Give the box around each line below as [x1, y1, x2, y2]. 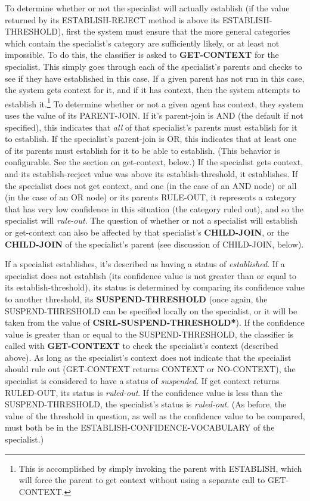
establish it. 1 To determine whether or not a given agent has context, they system [5, 95, 303, 110]
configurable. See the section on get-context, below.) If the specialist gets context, [5, 156, 303, 168]
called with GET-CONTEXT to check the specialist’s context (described [5, 339, 278, 352]
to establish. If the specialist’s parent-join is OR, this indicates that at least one [5, 132, 296, 145]
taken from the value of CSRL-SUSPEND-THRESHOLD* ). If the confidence [5, 316, 305, 329]
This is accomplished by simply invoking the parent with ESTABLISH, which [18, 462, 302, 474]
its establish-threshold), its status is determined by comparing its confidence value [5, 281, 305, 293]
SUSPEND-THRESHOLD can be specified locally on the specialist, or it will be [5, 304, 297, 317]
